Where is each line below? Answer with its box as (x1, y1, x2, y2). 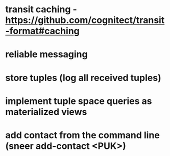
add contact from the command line (5, 129, 160, 141)
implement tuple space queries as (5, 95, 152, 107)
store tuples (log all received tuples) (5, 72, 162, 84)
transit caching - (5, 4, 78, 15)
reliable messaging (5, 48, 88, 60)
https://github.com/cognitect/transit (5, 14, 165, 26)
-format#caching (5, 25, 80, 37)
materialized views (5, 106, 87, 118)
